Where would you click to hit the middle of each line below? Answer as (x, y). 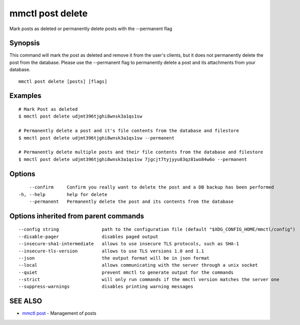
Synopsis (25, 43)
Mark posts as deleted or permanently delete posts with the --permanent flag (91, 29)
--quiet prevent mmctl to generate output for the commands (126, 272)
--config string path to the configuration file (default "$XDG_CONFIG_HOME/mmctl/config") (157, 229)
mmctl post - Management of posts (59, 313)
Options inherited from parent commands (77, 216)
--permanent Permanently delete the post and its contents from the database (131, 201)
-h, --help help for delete (63, 194)
